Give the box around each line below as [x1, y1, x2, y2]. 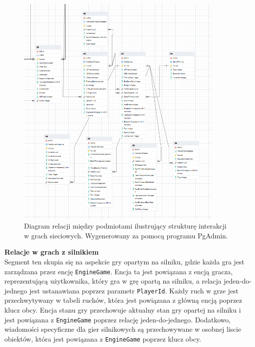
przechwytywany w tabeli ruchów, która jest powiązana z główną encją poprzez [4, 295, 242, 305]
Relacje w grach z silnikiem [4, 247, 99, 257]
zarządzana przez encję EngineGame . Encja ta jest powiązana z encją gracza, [4, 266, 233, 276]
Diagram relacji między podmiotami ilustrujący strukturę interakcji [24, 221, 227, 231]
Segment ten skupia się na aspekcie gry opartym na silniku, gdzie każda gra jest [4, 256, 245, 266]
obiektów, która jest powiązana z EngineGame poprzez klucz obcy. [4, 333, 202, 344]
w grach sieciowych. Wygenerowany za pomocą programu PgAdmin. [24, 230, 228, 240]
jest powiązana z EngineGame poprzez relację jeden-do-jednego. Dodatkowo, [4, 314, 231, 324]
